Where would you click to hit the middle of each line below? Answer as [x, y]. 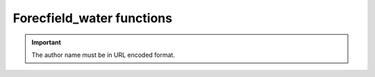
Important [47, 42]
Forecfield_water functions [93, 18]
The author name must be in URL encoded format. [103, 55]
